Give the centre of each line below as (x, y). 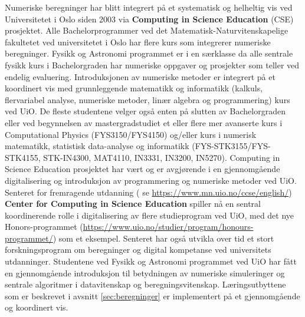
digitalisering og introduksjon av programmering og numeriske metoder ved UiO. (151, 180)
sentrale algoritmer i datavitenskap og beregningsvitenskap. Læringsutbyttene (145, 284)
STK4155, (23, 157)
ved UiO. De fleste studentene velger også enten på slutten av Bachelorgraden (145, 111)
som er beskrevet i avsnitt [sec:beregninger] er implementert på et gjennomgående (152, 295)
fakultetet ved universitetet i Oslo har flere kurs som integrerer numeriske (138, 42)
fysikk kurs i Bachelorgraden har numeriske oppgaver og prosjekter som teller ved (152, 65)
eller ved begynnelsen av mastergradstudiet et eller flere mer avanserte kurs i (144, 122)
